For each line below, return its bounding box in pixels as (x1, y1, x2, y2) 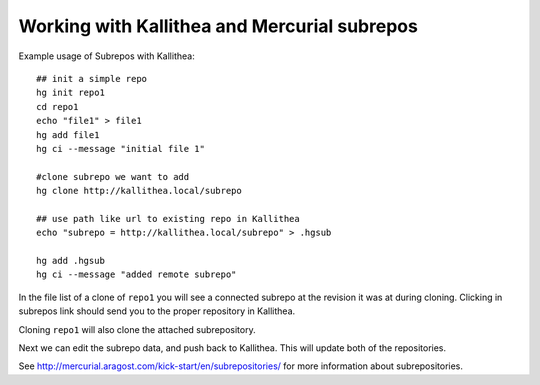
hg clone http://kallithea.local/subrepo (36, 185, 242, 197)
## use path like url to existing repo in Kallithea (36, 213, 300, 224)
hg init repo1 (36, 87, 105, 99)
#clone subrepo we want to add (36, 171, 190, 182)
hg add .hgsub (36, 255, 105, 267)
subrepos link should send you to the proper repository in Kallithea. (18, 305, 296, 317)
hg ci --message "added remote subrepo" (36, 269, 237, 280)
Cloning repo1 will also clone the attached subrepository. (18, 323, 256, 335)
